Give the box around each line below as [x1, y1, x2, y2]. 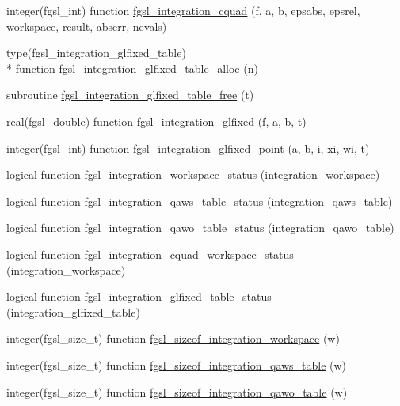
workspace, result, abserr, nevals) [6, 17, 167, 34]
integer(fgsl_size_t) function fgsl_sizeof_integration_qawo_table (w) [6, 383, 348, 400]
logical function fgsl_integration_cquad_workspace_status [6, 245, 294, 262]
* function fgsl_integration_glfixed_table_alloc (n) [6, 59, 258, 76]
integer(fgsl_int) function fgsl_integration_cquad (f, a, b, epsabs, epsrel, [6, 2, 360, 18]
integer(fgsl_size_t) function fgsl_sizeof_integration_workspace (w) [6, 330, 340, 347]
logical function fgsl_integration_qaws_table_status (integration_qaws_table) [6, 192, 393, 209]
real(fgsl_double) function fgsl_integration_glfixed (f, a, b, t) [6, 112, 307, 129]
